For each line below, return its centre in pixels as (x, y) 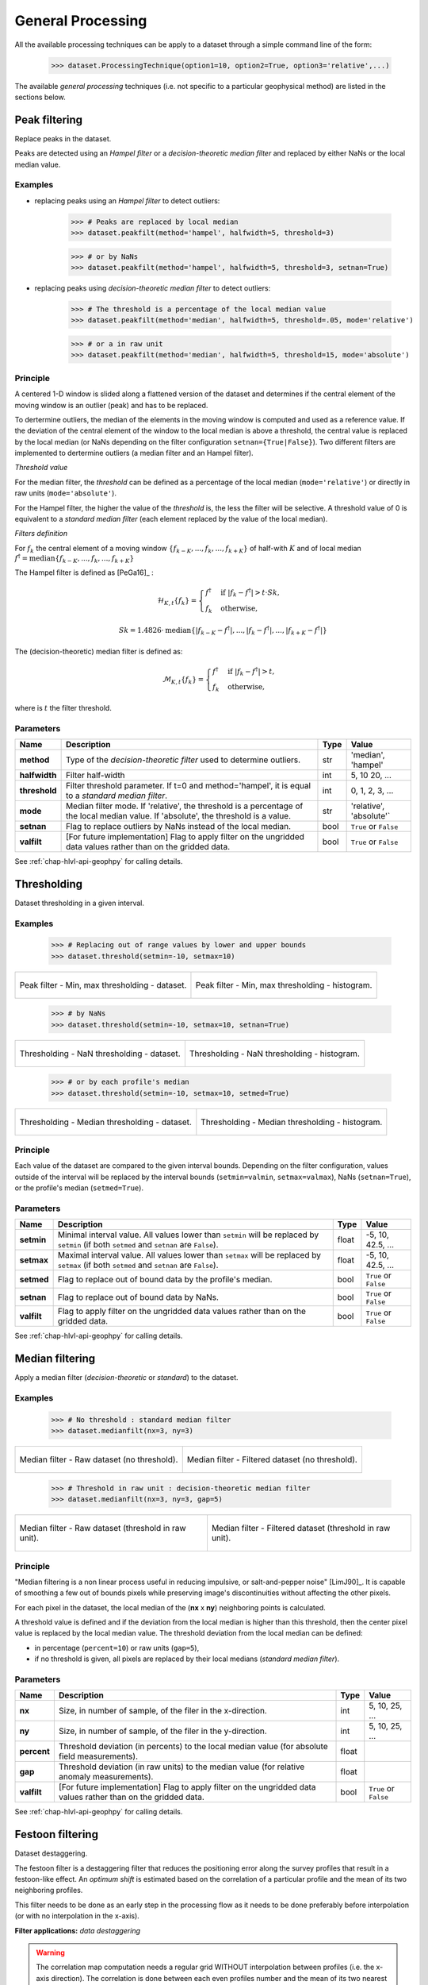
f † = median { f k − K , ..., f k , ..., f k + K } (75, 559)
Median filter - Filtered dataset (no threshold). (272, 1459)
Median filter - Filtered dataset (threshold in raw (301, 1528)
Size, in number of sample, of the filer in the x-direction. (162, 1711)
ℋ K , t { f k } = (177, 602)
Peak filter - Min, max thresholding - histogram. (284, 985)
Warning (50, 1952)
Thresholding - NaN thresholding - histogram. (274, 1054)
